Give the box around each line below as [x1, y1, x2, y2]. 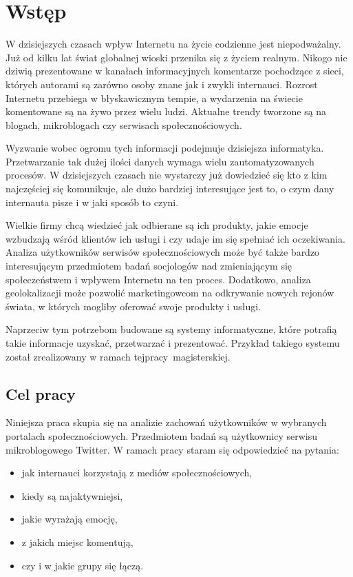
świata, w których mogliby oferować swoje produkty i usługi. [6, 298, 261, 313]
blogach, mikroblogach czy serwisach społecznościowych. [6, 117, 242, 132]
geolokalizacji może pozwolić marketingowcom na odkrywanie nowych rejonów [6, 285, 334, 300]
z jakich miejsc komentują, [21, 534, 133, 549]
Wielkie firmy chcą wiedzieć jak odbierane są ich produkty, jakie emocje [6, 218, 308, 232]
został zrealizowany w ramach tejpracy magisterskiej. [6, 349, 231, 363]
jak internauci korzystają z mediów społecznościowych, [21, 465, 253, 480]
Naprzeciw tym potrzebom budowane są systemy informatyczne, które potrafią [6, 322, 337, 336]
